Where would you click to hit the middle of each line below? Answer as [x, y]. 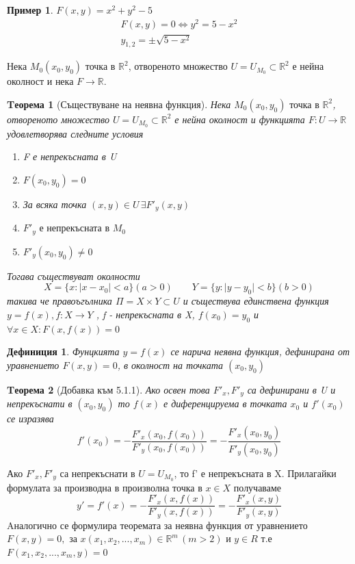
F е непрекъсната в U [70, 156]
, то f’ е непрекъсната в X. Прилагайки [255, 473]
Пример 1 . [30, 10]
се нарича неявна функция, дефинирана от [260, 351]
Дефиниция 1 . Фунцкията [63, 351]
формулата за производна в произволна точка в [105, 487]
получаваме [258, 487]
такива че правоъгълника [60, 301]
